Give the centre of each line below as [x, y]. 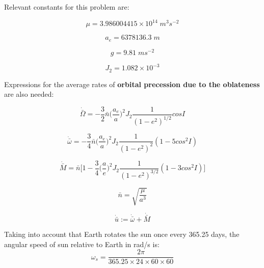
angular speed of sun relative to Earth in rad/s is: [82, 244]
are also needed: [29, 94]
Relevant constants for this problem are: [67, 7]
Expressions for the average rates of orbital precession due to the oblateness [132, 84]
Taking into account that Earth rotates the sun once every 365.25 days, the [122, 234]
